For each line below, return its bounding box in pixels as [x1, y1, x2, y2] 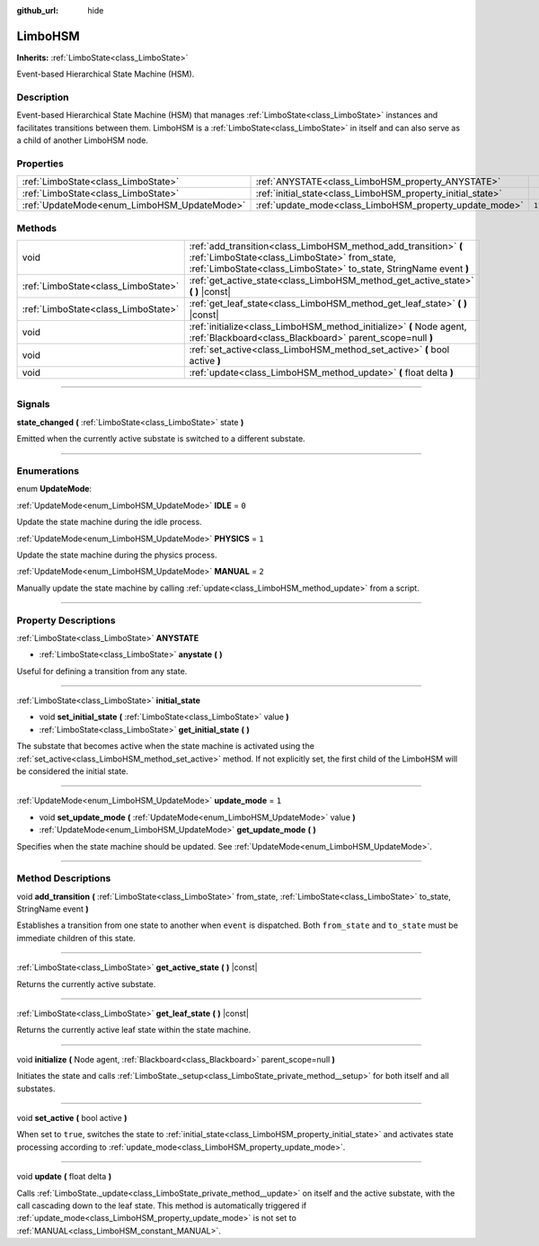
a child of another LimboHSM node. [16, 135, 148, 146]
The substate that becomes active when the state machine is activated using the [16, 741, 314, 752]
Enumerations [16, 465, 80, 477]
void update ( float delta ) [16, 1171, 112, 1182]
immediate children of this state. [16, 932, 137, 943]
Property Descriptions [16, 614, 116, 627]
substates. [16, 1083, 56, 1094]
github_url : [16, 5, 58, 15]
